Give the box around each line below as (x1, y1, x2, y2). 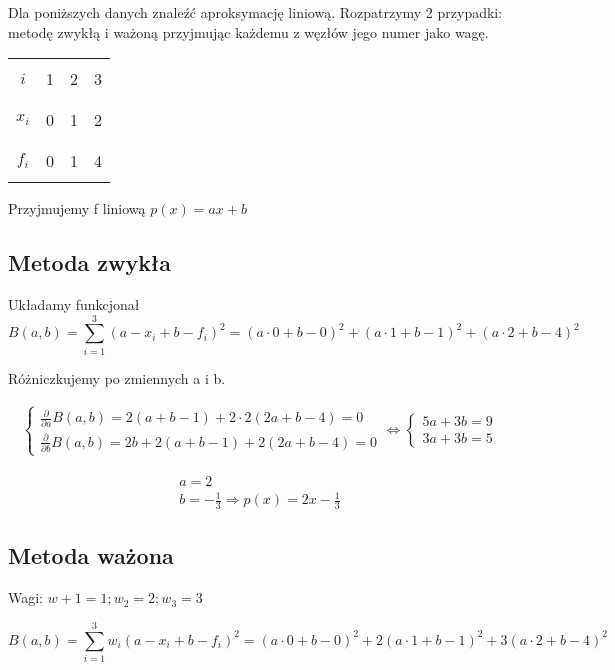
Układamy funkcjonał (8, 293, 140, 314)
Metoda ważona (8, 540, 174, 571)
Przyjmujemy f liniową (8, 198, 146, 219)
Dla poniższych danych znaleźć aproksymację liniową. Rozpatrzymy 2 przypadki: (8, 2, 503, 22)
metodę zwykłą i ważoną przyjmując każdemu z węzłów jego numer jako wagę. (8, 21, 489, 42)
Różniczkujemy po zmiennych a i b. (8, 367, 226, 388)
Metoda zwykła (8, 247, 171, 278)
